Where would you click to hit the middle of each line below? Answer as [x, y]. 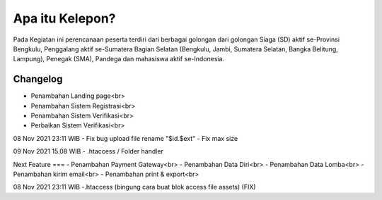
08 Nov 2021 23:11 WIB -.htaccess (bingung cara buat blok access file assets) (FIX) [134, 187]
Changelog [38, 79]
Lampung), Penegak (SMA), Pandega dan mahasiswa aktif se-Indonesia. [119, 59]
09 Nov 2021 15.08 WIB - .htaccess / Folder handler [88, 151]
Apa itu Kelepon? [64, 18]
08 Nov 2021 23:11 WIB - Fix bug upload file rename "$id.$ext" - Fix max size [126, 138]
